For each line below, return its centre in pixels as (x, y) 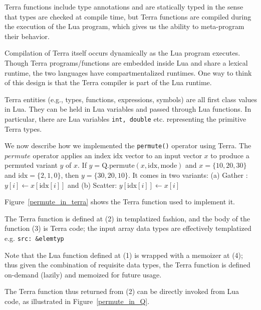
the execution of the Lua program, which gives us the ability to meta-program (124, 26)
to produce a (230, 155)
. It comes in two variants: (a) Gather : (188, 175)
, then (70, 175)
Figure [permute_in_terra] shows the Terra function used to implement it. (120, 202)
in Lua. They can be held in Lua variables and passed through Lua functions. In (128, 109)
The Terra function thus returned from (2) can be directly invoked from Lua (122, 291)
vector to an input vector (163, 155)
